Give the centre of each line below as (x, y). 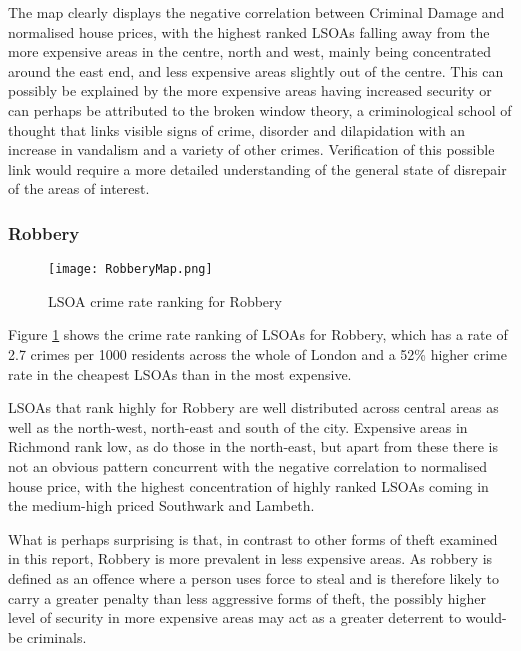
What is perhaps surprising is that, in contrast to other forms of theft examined (253, 538)
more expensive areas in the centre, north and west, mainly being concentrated (250, 51)
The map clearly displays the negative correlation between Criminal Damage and (256, 12)
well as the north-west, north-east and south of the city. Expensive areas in (238, 426)
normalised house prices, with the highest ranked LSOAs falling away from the (249, 31)
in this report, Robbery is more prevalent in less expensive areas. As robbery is (250, 558)
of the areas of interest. (79, 188)
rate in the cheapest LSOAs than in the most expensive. (180, 373)
